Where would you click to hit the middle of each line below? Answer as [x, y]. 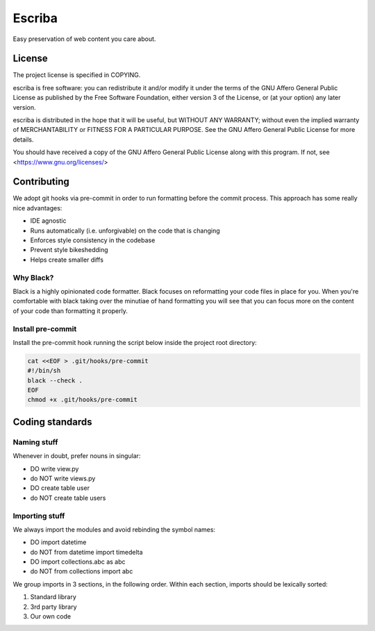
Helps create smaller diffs [67, 260]
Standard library [53, 597]
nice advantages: [37, 208]
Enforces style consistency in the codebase [93, 240]
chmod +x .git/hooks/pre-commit [83, 400]
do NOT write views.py [63, 478]
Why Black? [33, 278]
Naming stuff [35, 442]
